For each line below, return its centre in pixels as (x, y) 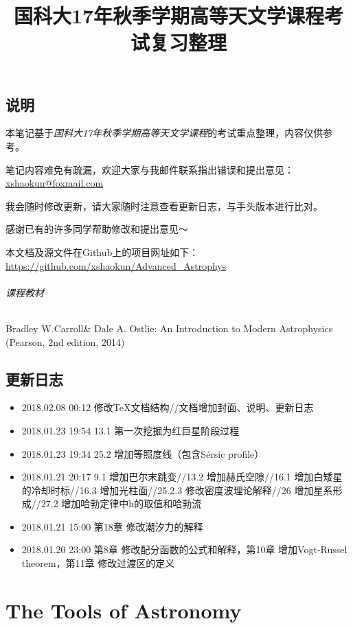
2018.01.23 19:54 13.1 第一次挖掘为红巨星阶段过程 (130, 430)
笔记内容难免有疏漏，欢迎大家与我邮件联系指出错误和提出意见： (150, 169)
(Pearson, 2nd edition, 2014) (65, 341)
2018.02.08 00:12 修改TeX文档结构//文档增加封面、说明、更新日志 (168, 407)
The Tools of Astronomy (124, 610)
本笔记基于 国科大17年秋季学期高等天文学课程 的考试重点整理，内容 (155, 133)
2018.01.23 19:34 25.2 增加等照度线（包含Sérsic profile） (143, 453)
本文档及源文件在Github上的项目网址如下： (102, 252)
